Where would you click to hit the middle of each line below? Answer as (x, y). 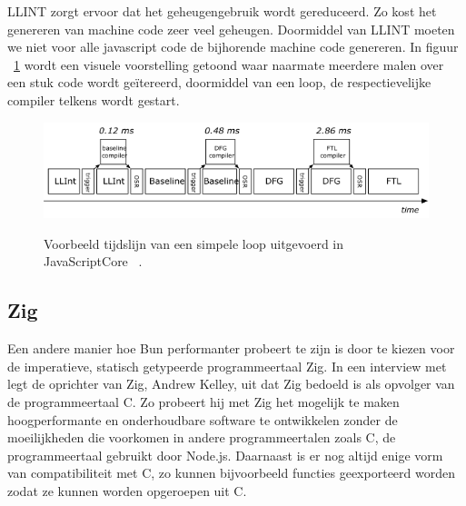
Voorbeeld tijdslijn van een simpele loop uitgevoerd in (194, 243)
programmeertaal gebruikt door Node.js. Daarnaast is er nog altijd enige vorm (225, 455)
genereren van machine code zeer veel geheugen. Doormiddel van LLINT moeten (231, 29)
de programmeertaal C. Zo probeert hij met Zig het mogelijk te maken (203, 401)
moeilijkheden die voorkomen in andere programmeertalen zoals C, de (202, 437)
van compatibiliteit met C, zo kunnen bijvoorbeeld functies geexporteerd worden (231, 473)
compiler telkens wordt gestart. (94, 99)
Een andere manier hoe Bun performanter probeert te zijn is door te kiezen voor (231, 348)
